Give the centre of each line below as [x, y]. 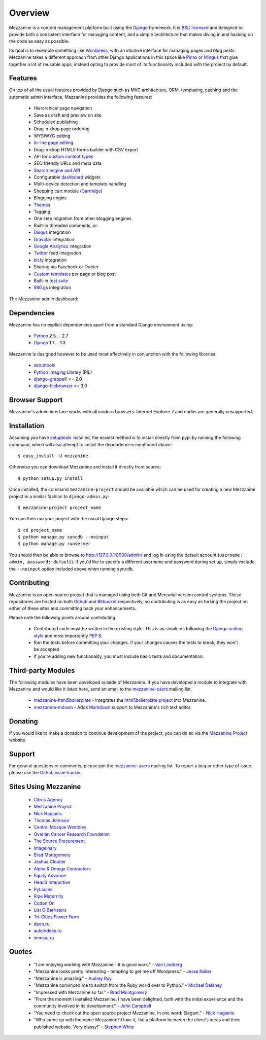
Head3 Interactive [52, 882]
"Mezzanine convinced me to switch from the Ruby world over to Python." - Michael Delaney [128, 985]
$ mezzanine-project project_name [59, 507]
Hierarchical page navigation [63, 108]
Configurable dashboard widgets [67, 177]
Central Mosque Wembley [60, 827]
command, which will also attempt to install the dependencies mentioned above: [90, 444]
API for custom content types [64, 156]
